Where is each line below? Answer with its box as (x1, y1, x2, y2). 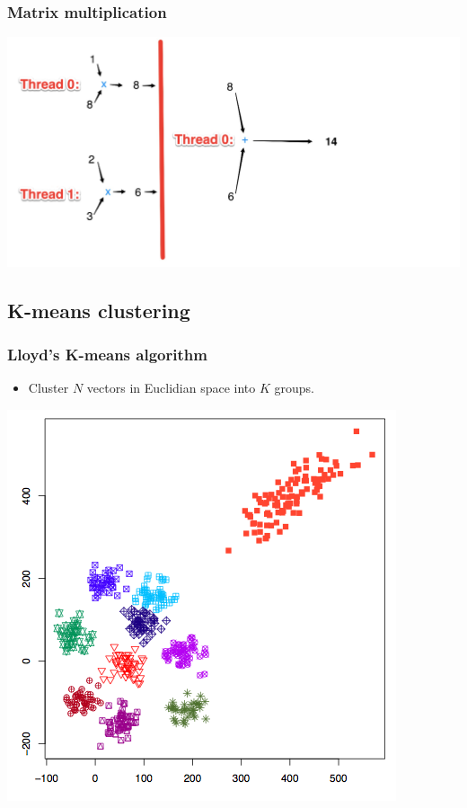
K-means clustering (7, 296, 190, 324)
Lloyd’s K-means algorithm (7, 342, 207, 365)
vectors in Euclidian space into (86, 378, 256, 397)
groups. (274, 378, 314, 397)
